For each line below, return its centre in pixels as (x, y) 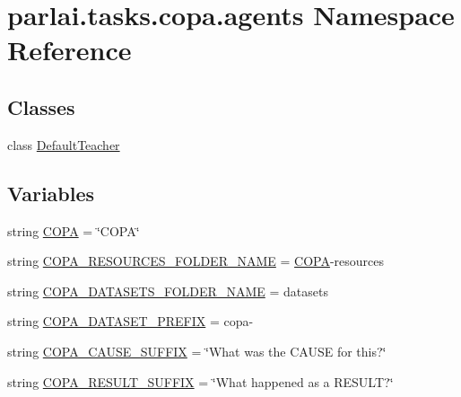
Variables (51, 193)
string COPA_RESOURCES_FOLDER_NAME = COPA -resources (196, 261)
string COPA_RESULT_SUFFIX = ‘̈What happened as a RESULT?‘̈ (200, 381)
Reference (70, 50)
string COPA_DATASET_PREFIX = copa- (130, 321)
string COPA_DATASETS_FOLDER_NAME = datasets (168, 291)
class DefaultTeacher (64, 144)
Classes (41, 106)
